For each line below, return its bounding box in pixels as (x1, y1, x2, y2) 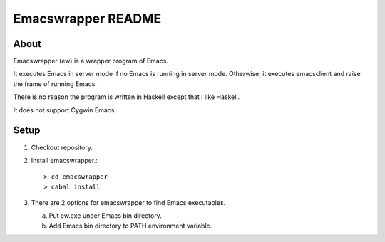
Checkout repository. (31, 143, 93, 152)
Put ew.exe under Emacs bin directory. (48, 211, 162, 220)
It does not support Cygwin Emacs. (13, 105, 117, 114)
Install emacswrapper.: (31, 156, 98, 164)
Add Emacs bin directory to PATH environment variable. (48, 221, 212, 230)
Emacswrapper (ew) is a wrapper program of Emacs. (13, 57, 169, 65)
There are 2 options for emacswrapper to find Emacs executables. (31, 199, 226, 207)
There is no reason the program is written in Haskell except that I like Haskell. (13, 93, 240, 101)
